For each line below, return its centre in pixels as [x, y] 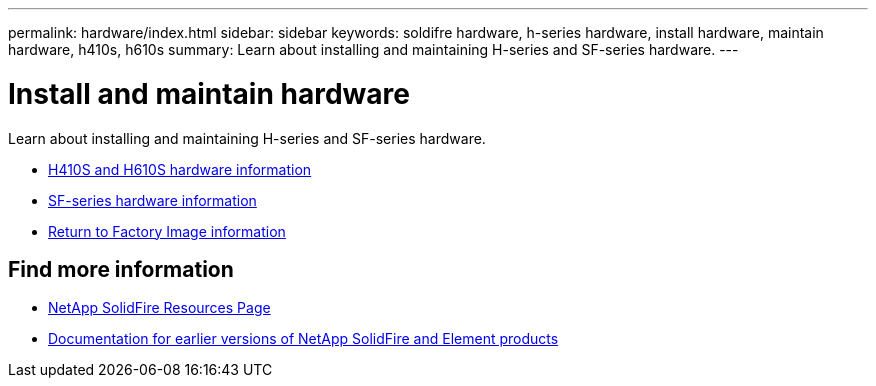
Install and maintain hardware [209, 93]
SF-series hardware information [152, 200]
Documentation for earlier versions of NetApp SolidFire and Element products [303, 339]
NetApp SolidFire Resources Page [159, 308]
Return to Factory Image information [167, 231]
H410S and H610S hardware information [180, 169]
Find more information [121, 269]
